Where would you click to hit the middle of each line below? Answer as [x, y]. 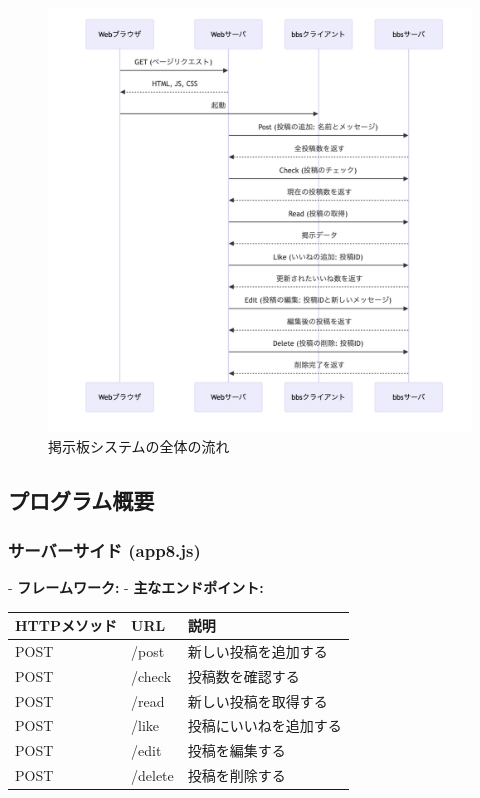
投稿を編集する [236, 750]
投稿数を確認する [243, 675]
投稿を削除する [236, 775]
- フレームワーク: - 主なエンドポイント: [136, 587]
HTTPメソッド [66, 625]
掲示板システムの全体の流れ [139, 446]
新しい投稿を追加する [257, 650]
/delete [152, 775]
